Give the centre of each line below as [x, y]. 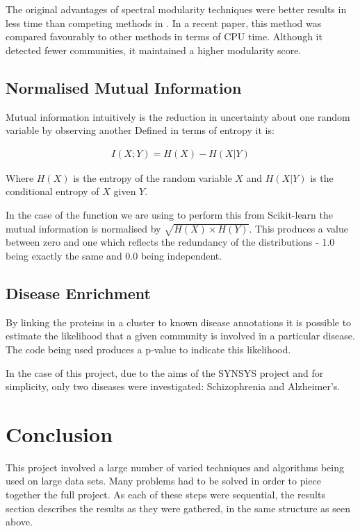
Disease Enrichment [78, 293]
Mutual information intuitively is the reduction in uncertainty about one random [178, 116]
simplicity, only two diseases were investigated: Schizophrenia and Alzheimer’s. [173, 386]
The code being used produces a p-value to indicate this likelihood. [148, 349]
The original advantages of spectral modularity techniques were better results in [176, 9]
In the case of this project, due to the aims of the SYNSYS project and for [165, 372]
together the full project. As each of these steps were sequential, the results [165, 495]
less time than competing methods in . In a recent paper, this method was [164, 23]
